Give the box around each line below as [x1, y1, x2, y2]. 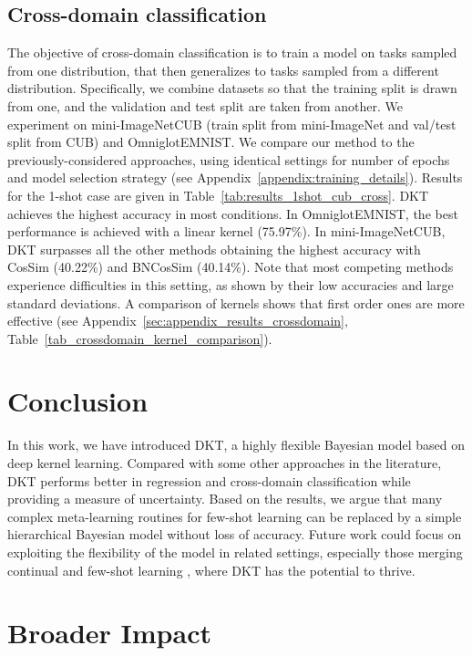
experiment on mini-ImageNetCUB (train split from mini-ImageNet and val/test [7, 114, 457, 133]
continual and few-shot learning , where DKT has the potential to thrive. [7, 560, 416, 579]
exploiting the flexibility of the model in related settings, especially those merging [7, 542, 463, 561]
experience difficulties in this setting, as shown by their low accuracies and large [7, 275, 454, 294]
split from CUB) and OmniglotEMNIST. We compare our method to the [7, 132, 415, 151]
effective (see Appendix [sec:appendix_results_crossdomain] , [7, 311, 348, 330]
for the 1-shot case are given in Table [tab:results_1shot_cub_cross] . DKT [7, 185, 429, 204]
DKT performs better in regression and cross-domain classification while [7, 471, 411, 490]
